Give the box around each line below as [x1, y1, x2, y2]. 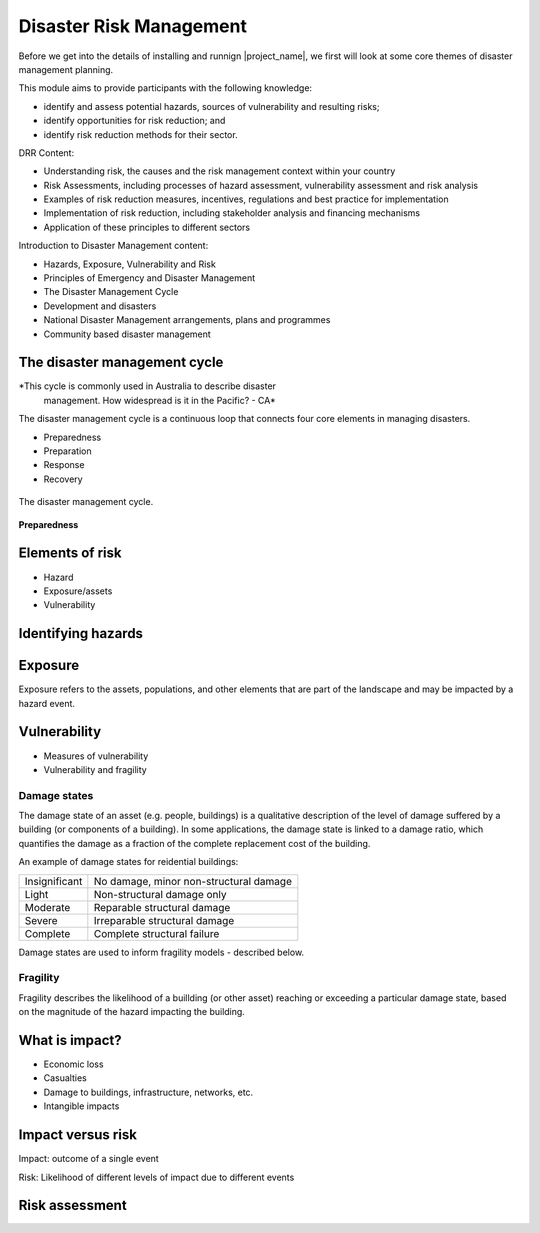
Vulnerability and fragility [43, 763, 147, 775]
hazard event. [18, 697, 75, 709]
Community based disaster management [43, 328, 212, 340]
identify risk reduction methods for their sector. [43, 128, 239, 140]
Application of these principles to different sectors [43, 221, 251, 233]
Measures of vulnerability [43, 750, 149, 762]
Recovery [43, 473, 84, 485]
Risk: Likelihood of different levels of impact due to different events [18, 1171, 295, 1183]
